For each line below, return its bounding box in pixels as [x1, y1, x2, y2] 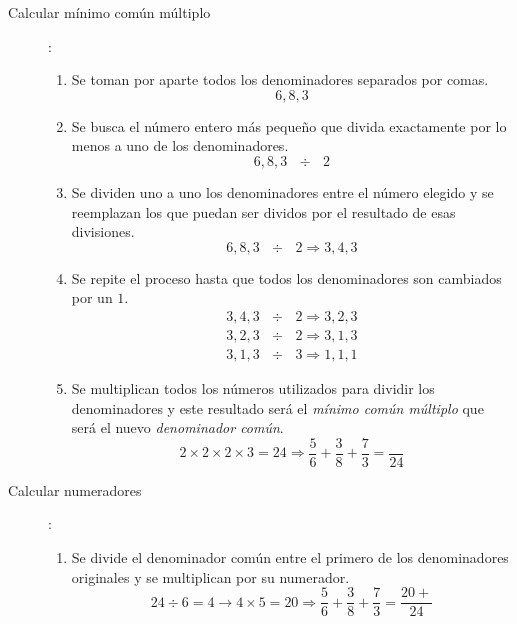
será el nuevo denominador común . [71, 417, 284, 438]
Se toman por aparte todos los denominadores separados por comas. [71, 69, 489, 90]
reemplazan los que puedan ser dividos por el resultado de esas [71, 201, 456, 222]
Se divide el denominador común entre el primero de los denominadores [71, 547, 509, 568]
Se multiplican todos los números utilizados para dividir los [71, 378, 435, 399]
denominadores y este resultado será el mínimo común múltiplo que [71, 397, 484, 418]
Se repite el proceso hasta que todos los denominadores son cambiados [71, 267, 502, 288]
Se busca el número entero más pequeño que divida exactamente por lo [71, 115, 507, 136]
